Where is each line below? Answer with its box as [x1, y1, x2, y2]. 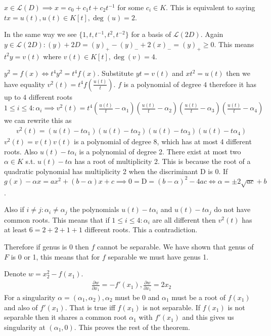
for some [117, 2, 144, 12]
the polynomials [70, 204, 119, 215]
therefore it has [209, 78, 257, 89]
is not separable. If [143, 302, 201, 312]
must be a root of [171, 291, 225, 302]
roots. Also [4, 146, 38, 156]
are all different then [152, 214, 216, 225]
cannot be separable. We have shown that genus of [97, 241, 254, 251]
